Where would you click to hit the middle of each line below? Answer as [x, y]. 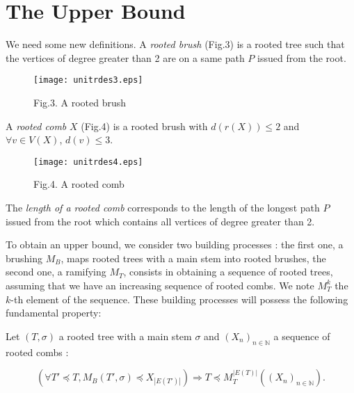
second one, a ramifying [56, 272]
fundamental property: [54, 313]
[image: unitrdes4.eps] [88, 162]
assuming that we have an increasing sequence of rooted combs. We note [160, 285]
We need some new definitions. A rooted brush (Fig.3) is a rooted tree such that [175, 44]
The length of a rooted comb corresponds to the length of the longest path [163, 207]
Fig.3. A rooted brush [80, 102]
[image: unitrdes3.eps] [88, 80]
